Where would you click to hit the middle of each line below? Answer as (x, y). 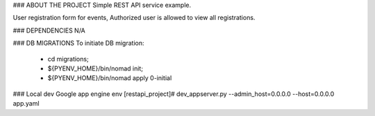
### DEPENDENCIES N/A (49, 30)
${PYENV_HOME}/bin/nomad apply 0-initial (110, 78)
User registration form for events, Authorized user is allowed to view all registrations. (134, 18)
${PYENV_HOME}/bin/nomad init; (95, 68)
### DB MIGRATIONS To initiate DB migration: (78, 43)
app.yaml (26, 104)
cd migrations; (68, 59)
